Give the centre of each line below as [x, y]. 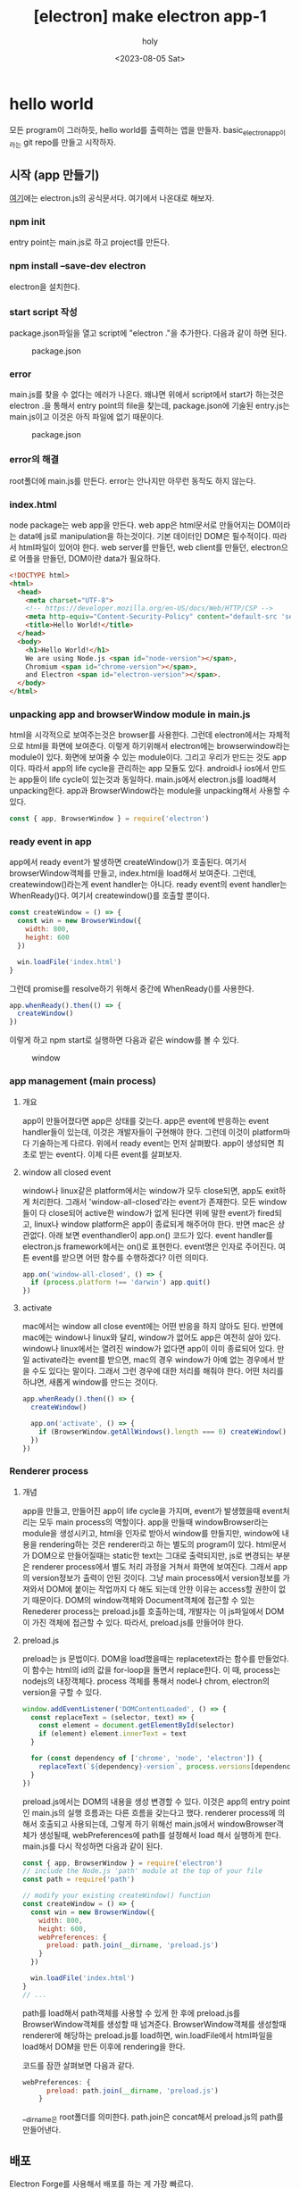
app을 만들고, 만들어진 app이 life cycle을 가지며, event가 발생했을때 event [152, 1511]
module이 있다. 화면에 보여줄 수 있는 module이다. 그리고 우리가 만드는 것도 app [148, 757]
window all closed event [67, 1172]
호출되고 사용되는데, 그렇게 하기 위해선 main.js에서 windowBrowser [158, 1824]
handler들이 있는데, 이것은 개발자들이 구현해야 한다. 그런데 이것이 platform [153, 1132]
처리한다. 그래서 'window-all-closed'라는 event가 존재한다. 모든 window [159, 1202]
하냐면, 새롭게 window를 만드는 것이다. [90, 1382]
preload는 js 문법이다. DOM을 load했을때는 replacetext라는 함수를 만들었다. [155, 1659]
